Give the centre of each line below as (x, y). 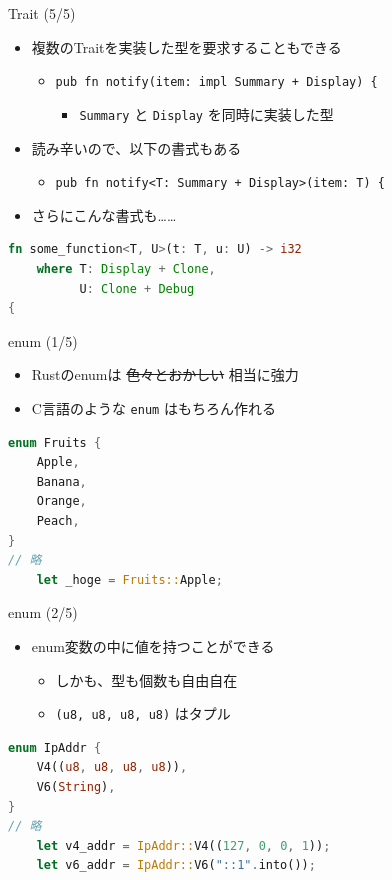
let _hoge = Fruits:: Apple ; (129, 579)
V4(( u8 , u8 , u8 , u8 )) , (112, 767)
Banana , (61, 481)
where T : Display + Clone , (126, 268)
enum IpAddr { (55, 747)
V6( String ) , (76, 786)
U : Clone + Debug (137, 288)
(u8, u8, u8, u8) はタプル (143, 713)
